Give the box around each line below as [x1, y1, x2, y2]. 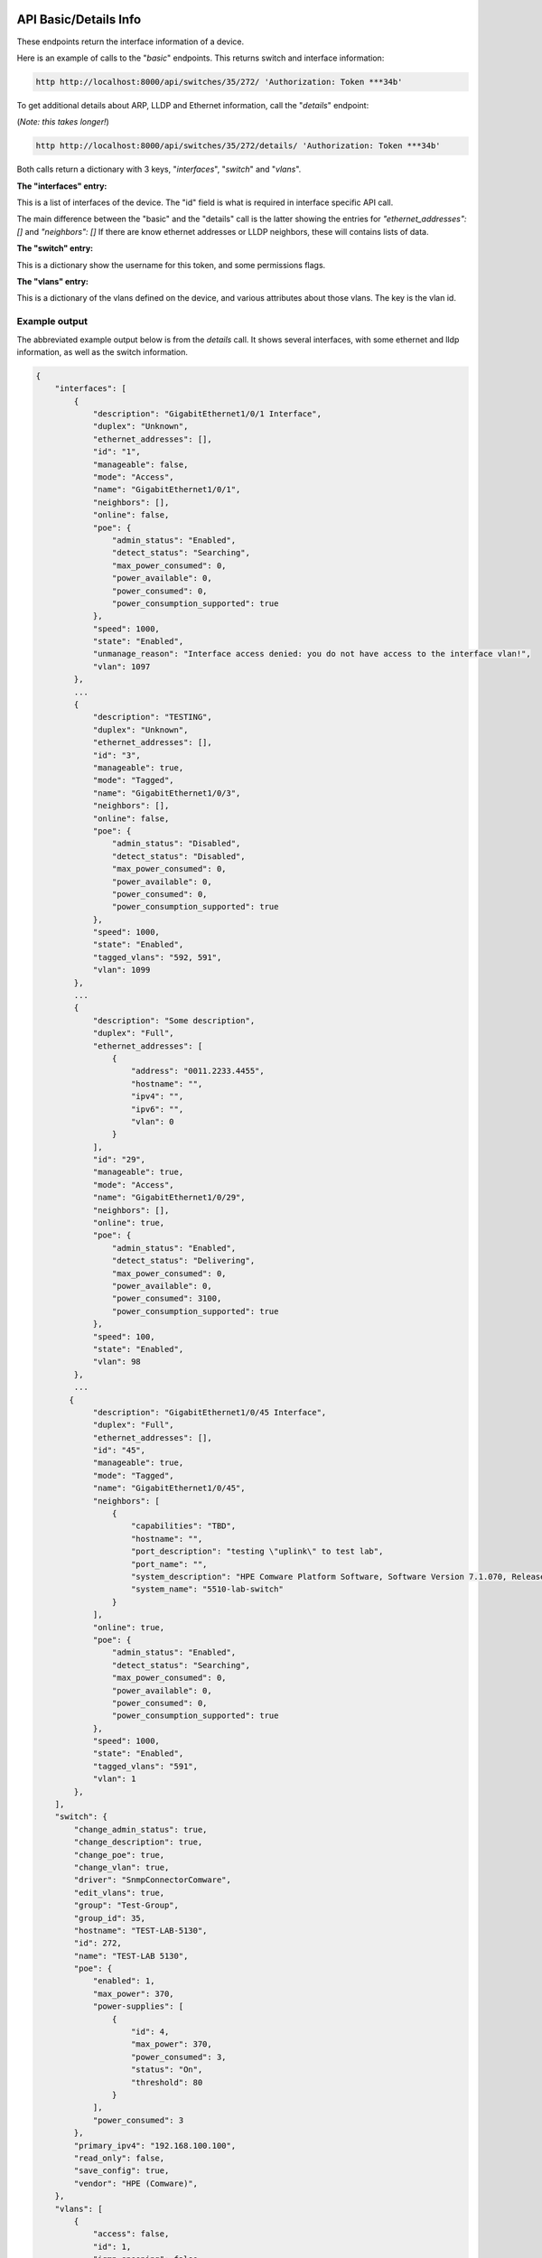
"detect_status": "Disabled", [111, 851, 246, 862]
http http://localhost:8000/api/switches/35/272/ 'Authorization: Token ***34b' [35, 77, 403, 87]
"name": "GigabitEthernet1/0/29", [92, 1192, 246, 1203]
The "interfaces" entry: [16, 181, 107, 191]
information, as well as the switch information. [16, 346, 189, 357]
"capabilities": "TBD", [131, 1521, 237, 1531]
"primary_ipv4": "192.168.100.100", [73, 2141, 237, 2151]
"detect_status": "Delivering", [111, 1255, 256, 1266]
